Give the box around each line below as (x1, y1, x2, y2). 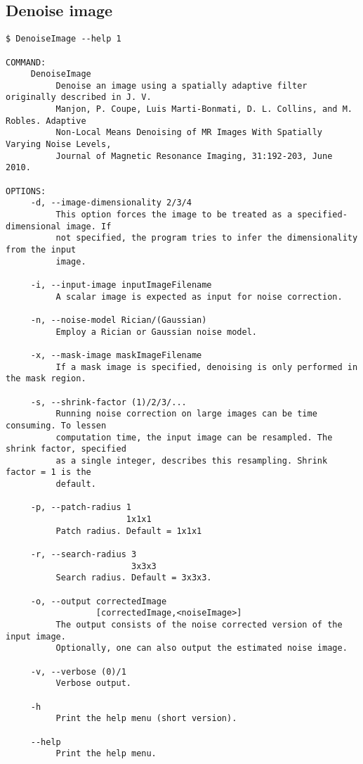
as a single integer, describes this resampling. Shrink (55, 455, 328, 466)
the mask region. (6, 374, 86, 384)
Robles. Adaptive (6, 115, 86, 126)
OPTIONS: (6, 186, 46, 196)
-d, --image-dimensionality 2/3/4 (30, 198, 192, 208)
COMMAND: (6, 57, 46, 68)
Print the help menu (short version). (55, 713, 237, 724)
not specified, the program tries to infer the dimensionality (55, 233, 358, 243)
